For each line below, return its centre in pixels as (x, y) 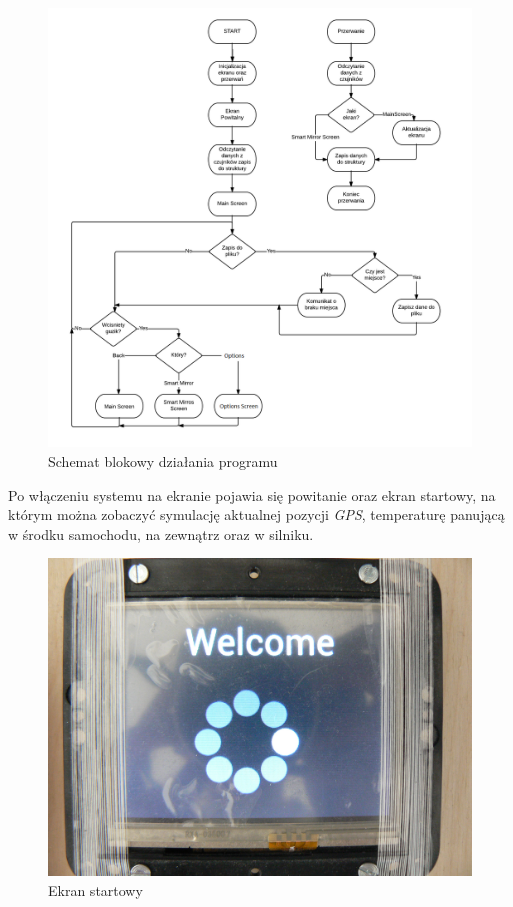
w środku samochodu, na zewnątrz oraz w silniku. (161, 533)
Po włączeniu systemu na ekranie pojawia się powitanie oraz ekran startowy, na (252, 494)
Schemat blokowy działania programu (163, 461)
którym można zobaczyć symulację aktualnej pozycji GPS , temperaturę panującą (256, 514)
